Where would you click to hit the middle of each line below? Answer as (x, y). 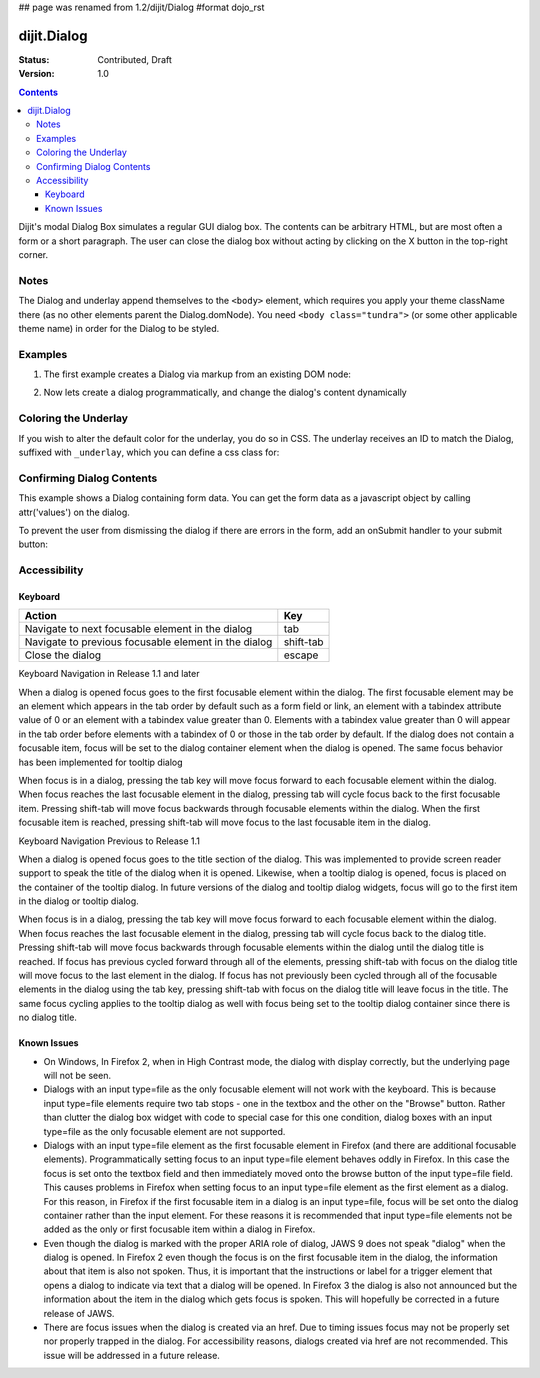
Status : (34, 59)
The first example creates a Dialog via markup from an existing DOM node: (197, 374)
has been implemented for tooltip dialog (101, 762)
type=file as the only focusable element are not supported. (164, 1131)
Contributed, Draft (134, 59)
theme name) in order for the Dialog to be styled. (119, 328)
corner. (33, 254)
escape (301, 655)
